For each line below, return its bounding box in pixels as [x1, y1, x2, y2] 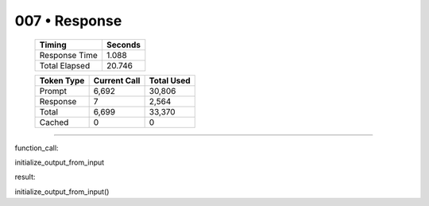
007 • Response [14, 12, 122, 29]
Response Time [39, 49, 99, 60]
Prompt [39, 85, 68, 96]
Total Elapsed [39, 60, 91, 71]
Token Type [39, 75, 85, 86]
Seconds [106, 39, 141, 50]
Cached [39, 116, 69, 127]
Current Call [93, 75, 141, 86]
